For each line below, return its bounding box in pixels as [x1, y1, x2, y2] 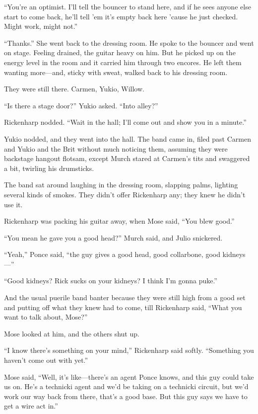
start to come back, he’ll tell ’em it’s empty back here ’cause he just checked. [4, 11, 238, 21]
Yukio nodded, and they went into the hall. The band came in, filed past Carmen [4, 133, 251, 144]
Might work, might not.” [4, 21, 78, 31]
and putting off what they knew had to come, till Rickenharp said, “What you [4, 302, 242, 312]
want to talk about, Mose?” [4, 312, 88, 322]
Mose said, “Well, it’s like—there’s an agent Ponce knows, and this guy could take [4, 371, 254, 382]
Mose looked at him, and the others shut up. [4, 328, 139, 338]
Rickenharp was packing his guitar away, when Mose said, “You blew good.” [4, 216, 235, 226]
